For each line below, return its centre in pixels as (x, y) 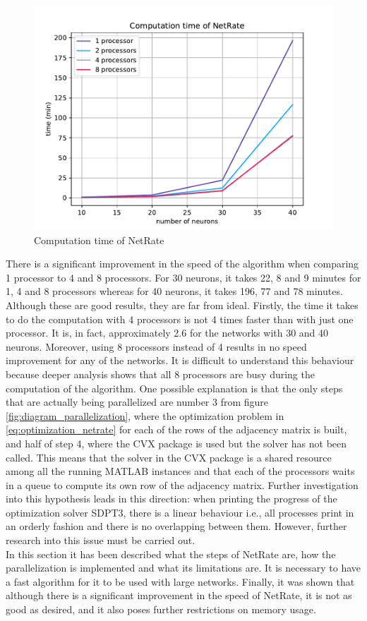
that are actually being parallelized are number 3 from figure (137, 402)
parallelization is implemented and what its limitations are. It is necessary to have (183, 568)
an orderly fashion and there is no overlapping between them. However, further (176, 526)
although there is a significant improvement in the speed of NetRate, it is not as (179, 595)
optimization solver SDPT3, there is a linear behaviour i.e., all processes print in (180, 512)
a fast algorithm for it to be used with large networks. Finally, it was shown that (180, 581)
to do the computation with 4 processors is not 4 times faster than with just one (180, 319)
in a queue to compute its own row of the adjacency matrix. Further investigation (182, 484)
